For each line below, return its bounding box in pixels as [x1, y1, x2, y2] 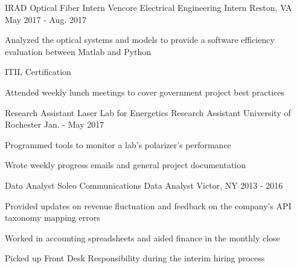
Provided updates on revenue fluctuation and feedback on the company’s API [5, 199, 292, 212]
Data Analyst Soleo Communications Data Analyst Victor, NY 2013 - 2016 [5, 178, 283, 191]
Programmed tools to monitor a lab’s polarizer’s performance [5, 138, 231, 151]
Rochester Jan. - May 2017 [5, 118, 104, 131]
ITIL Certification [5, 65, 71, 78]
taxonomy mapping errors [5, 211, 100, 224]
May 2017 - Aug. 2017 [5, 13, 86, 25]
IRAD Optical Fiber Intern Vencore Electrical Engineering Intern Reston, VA [5, 1, 292, 13]
